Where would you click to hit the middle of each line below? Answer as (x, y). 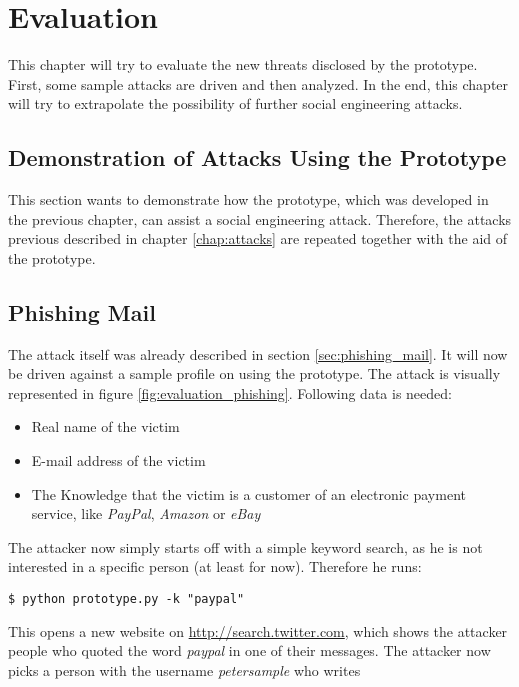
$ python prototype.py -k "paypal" (126, 599)
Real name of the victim (105, 426)
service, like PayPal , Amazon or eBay (146, 513)
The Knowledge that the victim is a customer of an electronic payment (248, 493)
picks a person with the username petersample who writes (184, 669)
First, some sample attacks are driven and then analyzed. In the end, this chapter (258, 83)
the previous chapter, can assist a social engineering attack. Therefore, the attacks (260, 218)
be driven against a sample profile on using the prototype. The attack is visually (254, 373)
